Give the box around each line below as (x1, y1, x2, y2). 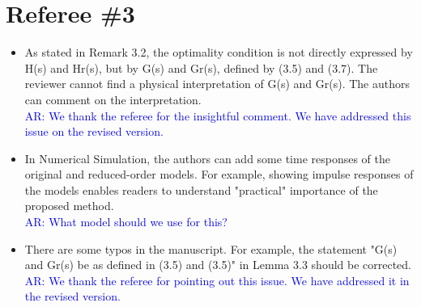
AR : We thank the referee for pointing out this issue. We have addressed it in (24, 271, 410, 288)
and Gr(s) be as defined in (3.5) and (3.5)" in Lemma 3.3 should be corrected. (24, 256, 412, 273)
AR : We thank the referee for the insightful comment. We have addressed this (24, 107, 411, 124)
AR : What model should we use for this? (24, 213, 228, 230)
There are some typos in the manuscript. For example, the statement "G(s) (24, 240, 398, 257)
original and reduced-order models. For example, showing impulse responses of (24, 166, 414, 183)
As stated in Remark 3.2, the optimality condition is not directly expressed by (24, 44, 413, 61)
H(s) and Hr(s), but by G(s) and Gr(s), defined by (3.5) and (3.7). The (24, 59, 378, 76)
